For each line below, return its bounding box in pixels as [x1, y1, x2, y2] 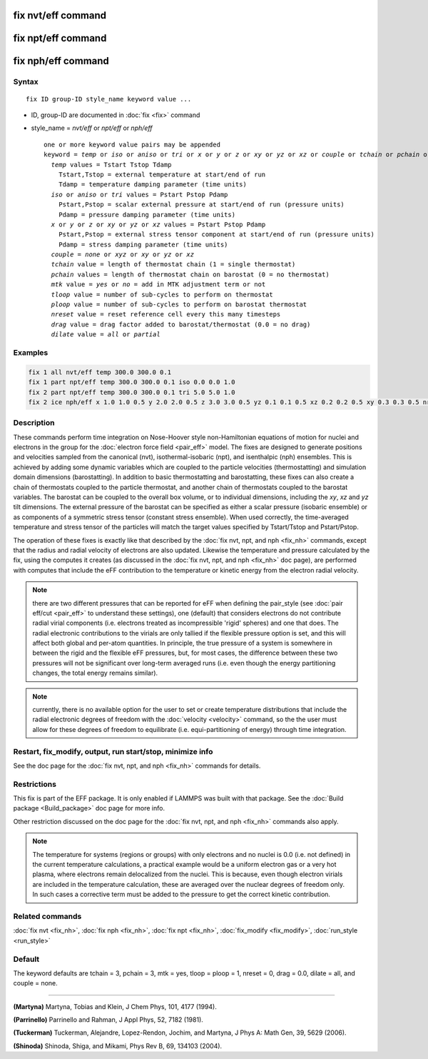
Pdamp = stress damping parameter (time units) [58, 240, 228, 249]
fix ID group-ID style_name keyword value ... [26, 95, 192, 103]
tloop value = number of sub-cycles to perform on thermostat [51, 290, 274, 298]
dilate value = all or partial [51, 331, 160, 338]
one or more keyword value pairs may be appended [44, 140, 221, 149]
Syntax [13, 77, 39, 87]
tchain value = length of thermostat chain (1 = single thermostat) [51, 261, 296, 268]
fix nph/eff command [13, 55, 110, 67]
